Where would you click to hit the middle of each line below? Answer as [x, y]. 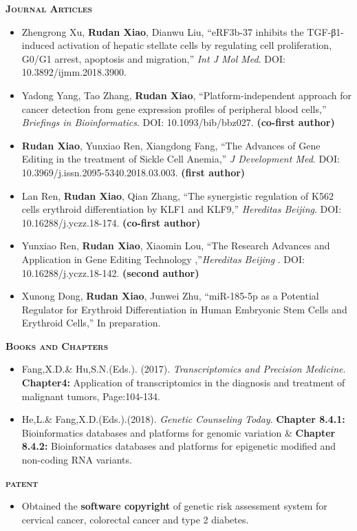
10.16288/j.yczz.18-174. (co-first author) [111, 222]
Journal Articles [49, 8]
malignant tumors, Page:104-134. [91, 396]
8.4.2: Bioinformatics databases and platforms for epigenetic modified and [179, 446]
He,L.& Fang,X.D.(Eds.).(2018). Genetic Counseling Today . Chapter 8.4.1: [183, 419]
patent [22, 482]
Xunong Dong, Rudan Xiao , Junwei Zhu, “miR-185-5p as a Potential [170, 296]
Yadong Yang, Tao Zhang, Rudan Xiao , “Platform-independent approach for [187, 95]
